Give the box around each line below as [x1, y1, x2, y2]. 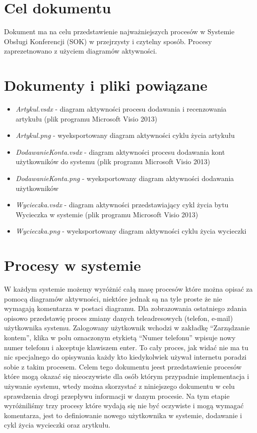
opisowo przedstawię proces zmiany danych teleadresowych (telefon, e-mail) [4, 312, 233, 323]
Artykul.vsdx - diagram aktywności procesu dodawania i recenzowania [15, 104, 227, 114]
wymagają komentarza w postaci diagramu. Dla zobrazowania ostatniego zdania [4, 303, 247, 313]
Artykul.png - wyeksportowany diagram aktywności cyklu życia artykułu [15, 130, 235, 140]
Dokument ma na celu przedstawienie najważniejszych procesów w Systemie [4, 26, 235, 37]
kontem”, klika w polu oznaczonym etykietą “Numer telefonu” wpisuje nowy [4, 332, 236, 343]
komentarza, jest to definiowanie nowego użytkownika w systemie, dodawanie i [4, 410, 242, 420]
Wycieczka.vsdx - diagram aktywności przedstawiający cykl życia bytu [15, 199, 229, 210]
